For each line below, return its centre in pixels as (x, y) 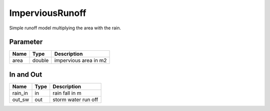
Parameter (26, 42)
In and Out (26, 74)
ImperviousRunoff (48, 13)
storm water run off (75, 100)
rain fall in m (67, 93)
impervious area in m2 (80, 61)
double (40, 61)
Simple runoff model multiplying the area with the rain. (65, 28)
